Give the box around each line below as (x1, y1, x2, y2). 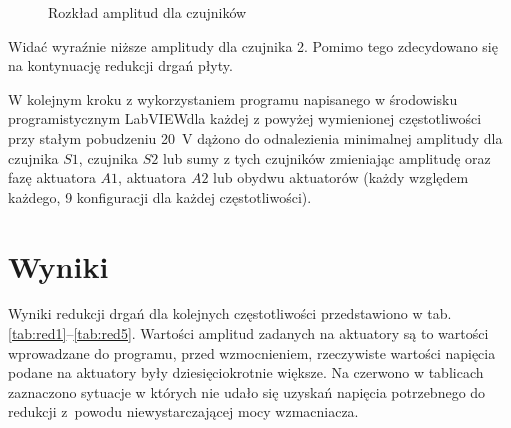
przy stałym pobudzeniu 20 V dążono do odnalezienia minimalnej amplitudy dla (8, 127, 503, 148)
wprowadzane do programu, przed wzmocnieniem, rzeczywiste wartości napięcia (8, 342, 496, 363)
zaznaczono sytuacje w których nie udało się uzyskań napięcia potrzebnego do (8, 381, 486, 402)
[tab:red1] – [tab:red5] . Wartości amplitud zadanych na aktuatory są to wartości (8, 323, 489, 344)
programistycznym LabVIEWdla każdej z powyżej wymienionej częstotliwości (8, 108, 482, 129)
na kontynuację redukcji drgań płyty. (8, 55, 233, 76)
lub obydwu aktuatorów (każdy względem (213, 167, 469, 188)
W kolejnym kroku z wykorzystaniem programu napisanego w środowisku (8, 88, 458, 109)
